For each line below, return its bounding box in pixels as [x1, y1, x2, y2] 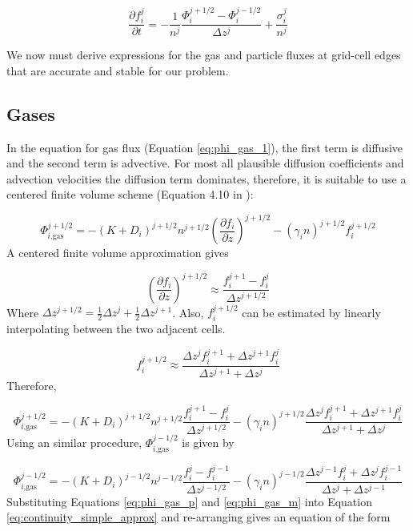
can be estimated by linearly [242, 304, 381, 320]
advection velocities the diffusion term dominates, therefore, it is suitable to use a [6, 170, 407, 187]
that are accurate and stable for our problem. [6, 62, 229, 78]
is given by [182, 434, 235, 451]
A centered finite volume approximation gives [6, 244, 229, 261]
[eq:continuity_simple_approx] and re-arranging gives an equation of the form [6, 509, 391, 525]
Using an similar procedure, [6, 434, 142, 451]
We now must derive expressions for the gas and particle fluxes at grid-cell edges [6, 46, 401, 63]
